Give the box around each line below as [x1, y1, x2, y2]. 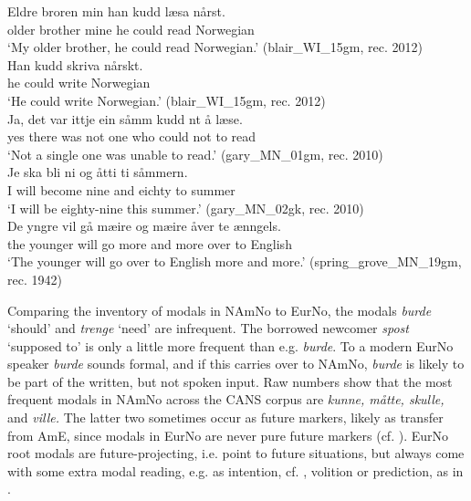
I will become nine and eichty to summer [7, 180, 235, 199]
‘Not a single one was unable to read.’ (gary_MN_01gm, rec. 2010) [7, 144, 383, 163]
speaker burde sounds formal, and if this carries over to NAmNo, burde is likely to [7, 354, 465, 373]
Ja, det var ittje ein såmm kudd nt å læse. [7, 109, 243, 128]
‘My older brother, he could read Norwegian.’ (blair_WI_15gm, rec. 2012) [7, 37, 423, 57]
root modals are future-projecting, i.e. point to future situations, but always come [7, 444, 465, 463]
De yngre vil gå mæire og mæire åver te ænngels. [7, 216, 281, 235]
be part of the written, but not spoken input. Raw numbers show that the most [7, 371, 453, 391]
